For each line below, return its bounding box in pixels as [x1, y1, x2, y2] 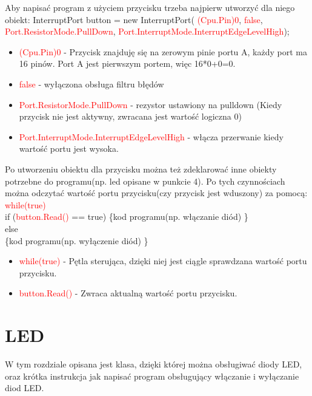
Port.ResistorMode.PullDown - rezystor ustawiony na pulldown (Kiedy [19, 98, 282, 111]
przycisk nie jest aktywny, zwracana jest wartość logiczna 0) [19, 110, 242, 123]
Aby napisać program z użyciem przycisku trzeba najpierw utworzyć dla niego [5, 1, 295, 13]
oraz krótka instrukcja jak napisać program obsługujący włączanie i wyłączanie [5, 369, 299, 382]
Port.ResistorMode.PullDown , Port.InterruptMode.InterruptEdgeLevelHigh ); [5, 25, 290, 38]
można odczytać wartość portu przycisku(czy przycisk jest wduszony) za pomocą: [5, 186, 308, 199]
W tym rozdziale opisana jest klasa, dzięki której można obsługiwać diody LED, [5, 358, 302, 370]
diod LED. [5, 381, 44, 394]
